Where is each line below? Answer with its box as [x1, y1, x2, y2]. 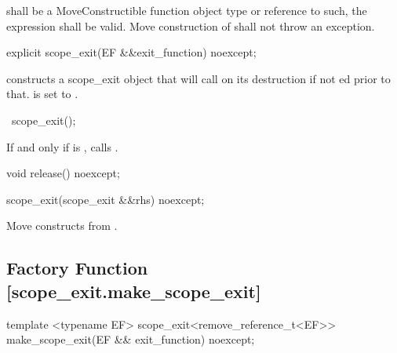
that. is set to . [6, 86, 78, 102]
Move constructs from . [6, 217, 118, 234]
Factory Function [6, 256, 148, 280]
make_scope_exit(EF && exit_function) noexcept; [6, 331, 255, 348]
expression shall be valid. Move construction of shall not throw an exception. [6, 17, 375, 34]
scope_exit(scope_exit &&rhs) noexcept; [6, 191, 205, 207]
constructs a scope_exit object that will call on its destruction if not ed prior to [6, 70, 391, 86]
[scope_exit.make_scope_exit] [6, 278, 261, 303]
